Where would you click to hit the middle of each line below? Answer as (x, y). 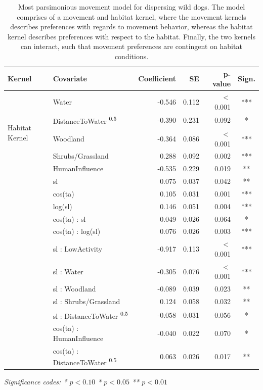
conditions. (131, 56)
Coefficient (157, 79)
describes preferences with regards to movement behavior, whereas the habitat (131, 27)
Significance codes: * (36, 382)
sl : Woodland (74, 289)
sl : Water (68, 271)
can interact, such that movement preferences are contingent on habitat (131, 46)
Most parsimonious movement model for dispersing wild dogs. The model (131, 7)
